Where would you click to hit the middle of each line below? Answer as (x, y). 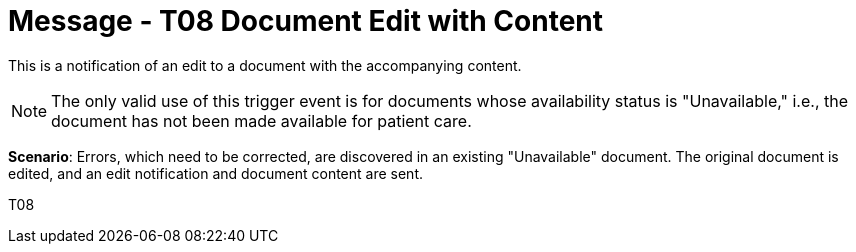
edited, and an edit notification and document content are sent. (216, 173)
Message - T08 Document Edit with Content (306, 21)
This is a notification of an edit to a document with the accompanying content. (265, 65)
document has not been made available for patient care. (261, 120)
